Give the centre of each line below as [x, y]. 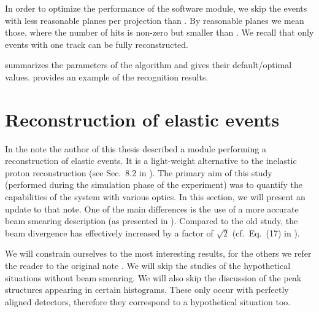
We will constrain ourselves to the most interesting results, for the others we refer [158, 253]
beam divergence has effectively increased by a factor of [109, 232]
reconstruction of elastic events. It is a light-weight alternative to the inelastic [151, 161]
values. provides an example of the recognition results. [107, 76]
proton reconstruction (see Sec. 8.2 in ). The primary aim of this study [139, 172]
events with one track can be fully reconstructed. [97, 44]
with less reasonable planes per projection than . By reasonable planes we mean [155, 20]
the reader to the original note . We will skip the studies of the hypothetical [148, 266]
